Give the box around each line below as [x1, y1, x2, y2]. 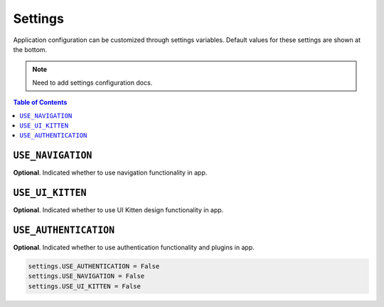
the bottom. [13, 45, 48, 53]
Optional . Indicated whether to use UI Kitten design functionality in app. [13, 206, 224, 214]
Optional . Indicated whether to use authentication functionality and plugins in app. [13, 243, 255, 251]
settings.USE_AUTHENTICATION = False [28, 262, 160, 270]
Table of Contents [13, 98, 68, 107]
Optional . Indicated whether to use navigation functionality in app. [13, 168, 208, 177]
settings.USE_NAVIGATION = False [28, 272, 145, 281]
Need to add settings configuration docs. [32, 78, 153, 87]
